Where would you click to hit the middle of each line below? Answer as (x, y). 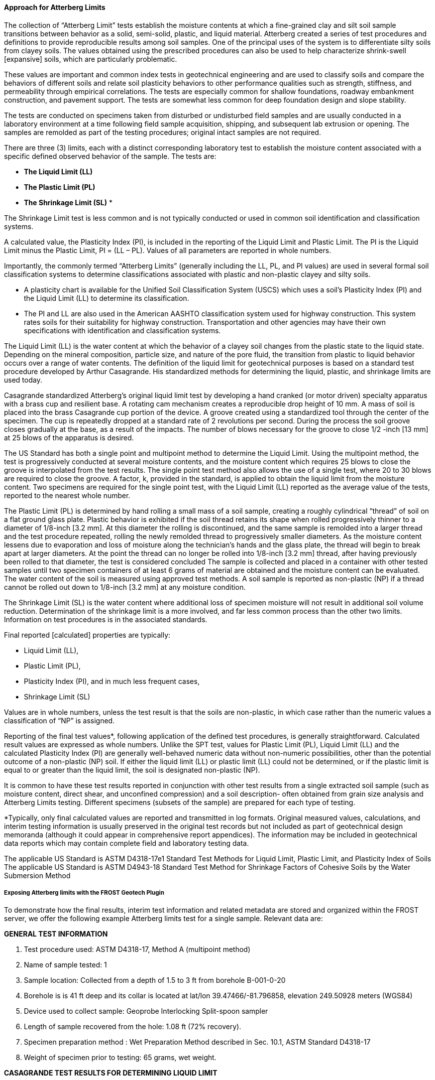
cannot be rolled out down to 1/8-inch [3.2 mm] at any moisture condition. (125, 587)
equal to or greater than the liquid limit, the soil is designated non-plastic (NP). (132, 770)
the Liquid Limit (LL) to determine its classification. (107, 298)
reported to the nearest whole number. (67, 495)
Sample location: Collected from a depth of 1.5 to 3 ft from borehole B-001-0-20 (155, 980)
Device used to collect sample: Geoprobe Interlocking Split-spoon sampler (146, 1011)
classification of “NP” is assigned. (59, 720)
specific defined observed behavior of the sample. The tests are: (110, 156)
